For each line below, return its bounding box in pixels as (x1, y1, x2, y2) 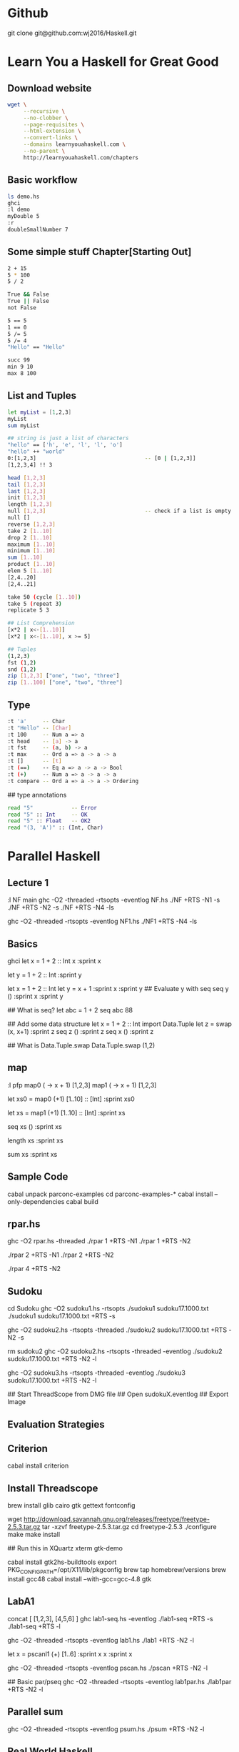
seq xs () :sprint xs (7, 1122, 62, 1130)
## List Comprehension (7, 619, 75, 627)
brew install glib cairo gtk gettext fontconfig (7, 1501, 136, 1510)
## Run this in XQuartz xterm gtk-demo (7, 1544, 123, 1553)
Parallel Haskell (7, 848, 101, 865)
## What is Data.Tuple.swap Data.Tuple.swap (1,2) (7, 1041, 156, 1050)
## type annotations (7, 790, 67, 799)
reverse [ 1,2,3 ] (7, 520, 56, 528)
